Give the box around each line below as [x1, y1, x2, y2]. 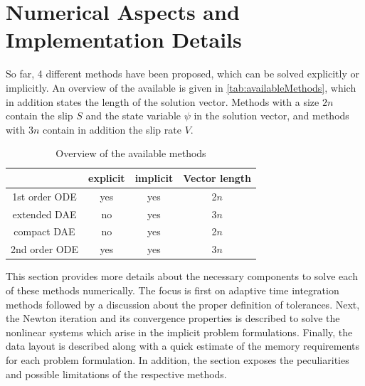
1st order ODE [12, 188, 77, 203]
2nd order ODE [11, 242, 78, 257]
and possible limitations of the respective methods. [6, 366, 227, 381]
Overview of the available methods [55, 146, 206, 161]
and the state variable [85, 108, 181, 123]
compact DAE [14, 224, 75, 239]
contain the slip [6, 108, 73, 123]
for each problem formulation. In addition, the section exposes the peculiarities [6, 352, 349, 367]
